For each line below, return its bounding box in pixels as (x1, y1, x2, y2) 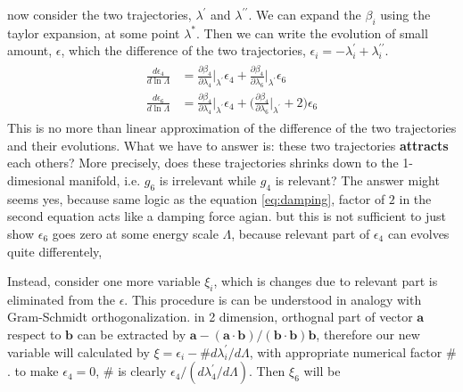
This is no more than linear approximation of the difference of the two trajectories (7, 118, 457, 137)
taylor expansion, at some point (7, 23, 180, 42)
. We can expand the (248, 5, 361, 23)
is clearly (118, 362, 167, 380)
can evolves (387, 224, 450, 242)
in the (399, 189, 432, 208)
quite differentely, (7, 241, 103, 260)
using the (380, 5, 431, 23)
